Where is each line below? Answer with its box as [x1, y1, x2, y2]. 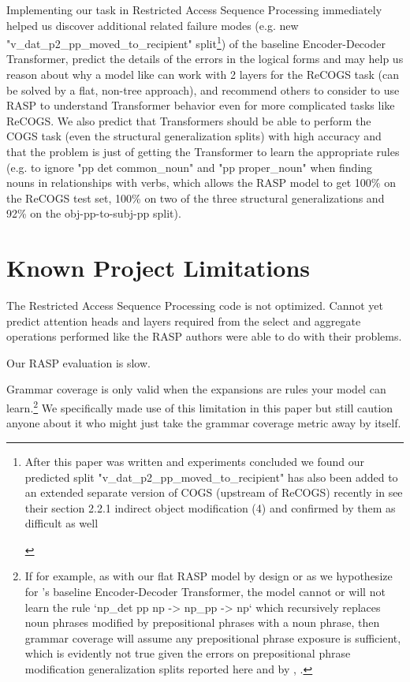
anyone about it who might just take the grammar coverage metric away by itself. [6, 415, 401, 431]
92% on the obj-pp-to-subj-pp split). [6, 205, 181, 222]
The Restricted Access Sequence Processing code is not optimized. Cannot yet [6, 297, 384, 314]
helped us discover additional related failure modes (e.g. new [6, 17, 299, 33]
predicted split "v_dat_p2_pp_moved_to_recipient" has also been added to [24, 468, 398, 485]
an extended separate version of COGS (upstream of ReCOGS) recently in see [24, 484, 403, 501]
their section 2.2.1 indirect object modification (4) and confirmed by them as [24, 499, 396, 516]
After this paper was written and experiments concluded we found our [24, 453, 364, 469]
